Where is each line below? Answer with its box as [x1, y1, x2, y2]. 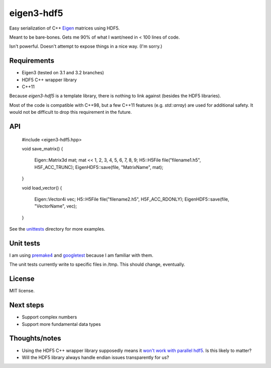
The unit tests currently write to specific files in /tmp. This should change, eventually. [9, 261, 185, 268]
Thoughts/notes [9, 334, 61, 343]
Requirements [9, 57, 55, 65]
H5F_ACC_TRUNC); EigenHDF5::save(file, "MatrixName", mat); [34, 164, 164, 170]
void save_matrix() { [22, 145, 63, 151]
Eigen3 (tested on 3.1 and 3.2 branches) [22, 70, 104, 76]
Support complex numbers [22, 314, 77, 320]
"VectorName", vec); [34, 203, 77, 209]
